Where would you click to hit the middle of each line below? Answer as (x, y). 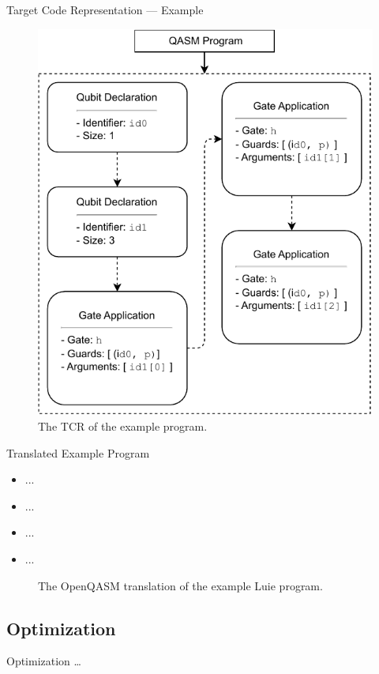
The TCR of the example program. (123, 426)
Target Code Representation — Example (105, 9)
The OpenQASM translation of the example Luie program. (180, 585)
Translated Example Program (78, 452)
